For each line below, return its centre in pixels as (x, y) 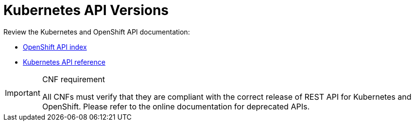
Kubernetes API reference (64, 62)
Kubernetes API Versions (86, 10)
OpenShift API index (55, 47)
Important (23, 93)
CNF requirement (73, 79)
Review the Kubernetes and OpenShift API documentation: (97, 32)
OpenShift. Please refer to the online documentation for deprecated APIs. (176, 106)
